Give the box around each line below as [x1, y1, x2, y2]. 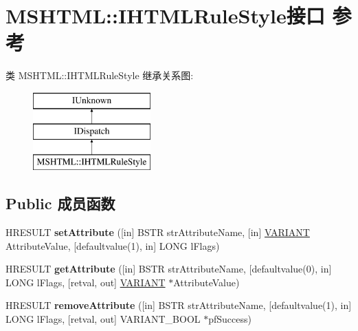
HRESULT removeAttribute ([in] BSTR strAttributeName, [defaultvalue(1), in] [5, 298, 352, 312]
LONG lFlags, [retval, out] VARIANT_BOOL [5, 312, 201, 326]
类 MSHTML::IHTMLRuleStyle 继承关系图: [5, 68, 194, 83]
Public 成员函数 [5, 193, 115, 214]
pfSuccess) [208, 312, 251, 326]
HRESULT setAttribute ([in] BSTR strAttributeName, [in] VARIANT [5, 225, 310, 239]
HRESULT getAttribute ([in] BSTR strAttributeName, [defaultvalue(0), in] [5, 261, 332, 276]
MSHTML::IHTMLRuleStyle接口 [5, 1, 325, 30]
